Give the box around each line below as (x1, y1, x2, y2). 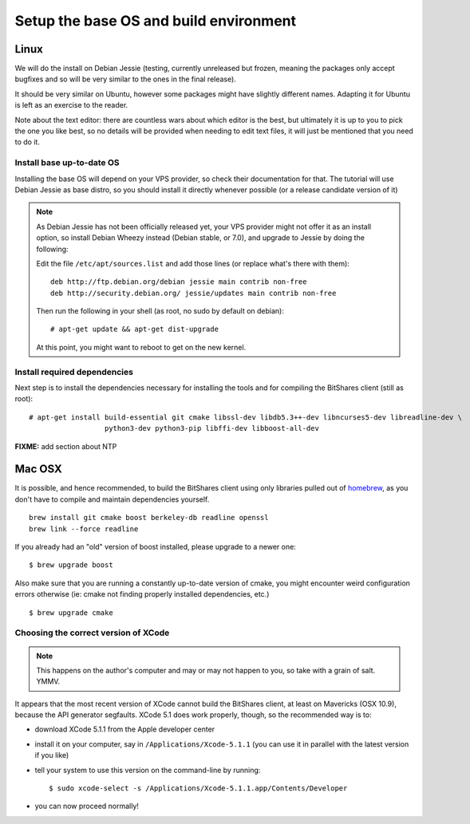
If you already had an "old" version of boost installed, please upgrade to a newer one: (14, 542, 297, 552)
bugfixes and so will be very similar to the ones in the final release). (14, 74, 237, 84)
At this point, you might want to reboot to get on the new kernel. (36, 342, 247, 352)
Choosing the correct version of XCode (14, 627, 170, 638)
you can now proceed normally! (34, 802, 140, 811)
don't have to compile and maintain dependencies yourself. (14, 495, 210, 504)
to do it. (14, 137, 40, 147)
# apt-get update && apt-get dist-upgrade (50, 325, 219, 334)
